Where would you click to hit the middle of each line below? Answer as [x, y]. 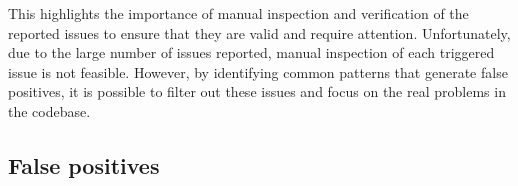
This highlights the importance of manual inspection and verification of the [238, 13]
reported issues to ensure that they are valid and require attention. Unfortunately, [259, 32]
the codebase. [49, 110]
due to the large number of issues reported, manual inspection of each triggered [251, 52]
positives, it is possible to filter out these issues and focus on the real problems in [257, 91]
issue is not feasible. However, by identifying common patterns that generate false [258, 71]
